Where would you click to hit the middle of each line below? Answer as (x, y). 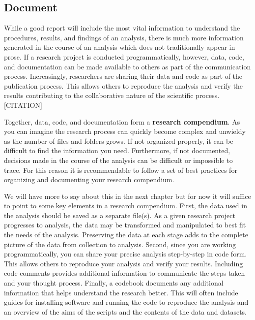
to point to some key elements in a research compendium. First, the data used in (126, 206)
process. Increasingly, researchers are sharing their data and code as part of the (123, 76)
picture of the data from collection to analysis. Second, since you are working (120, 244)
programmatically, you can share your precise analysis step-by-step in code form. (126, 254)
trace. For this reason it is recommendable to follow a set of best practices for (121, 170)
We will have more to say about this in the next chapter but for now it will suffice (127, 196)
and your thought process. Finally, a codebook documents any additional (114, 283)
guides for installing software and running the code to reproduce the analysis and (126, 302)
